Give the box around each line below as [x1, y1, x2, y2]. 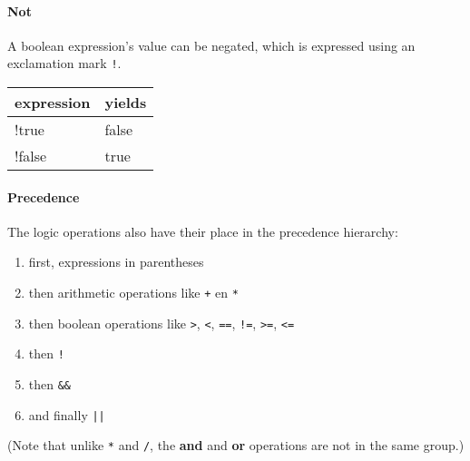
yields [104, 92, 147, 113]
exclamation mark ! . [7, 54, 122, 73]
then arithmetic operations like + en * [28, 283, 239, 302]
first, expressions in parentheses [28, 252, 204, 271]
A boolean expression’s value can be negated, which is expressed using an [7, 35, 416, 54]
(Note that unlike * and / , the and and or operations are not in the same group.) [7, 436, 465, 455]
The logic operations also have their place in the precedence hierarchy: [7, 221, 398, 240]
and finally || [28, 405, 105, 424]
